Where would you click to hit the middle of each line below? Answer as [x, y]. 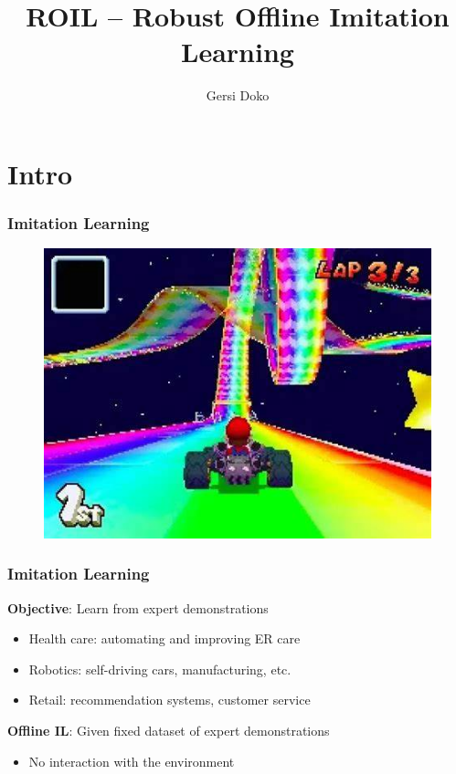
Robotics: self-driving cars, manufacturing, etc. [160, 669]
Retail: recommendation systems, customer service [170, 700]
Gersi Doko [238, 95]
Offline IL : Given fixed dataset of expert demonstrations [169, 731]
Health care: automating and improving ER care [164, 638]
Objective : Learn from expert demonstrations [138, 607]
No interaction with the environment [132, 761]
